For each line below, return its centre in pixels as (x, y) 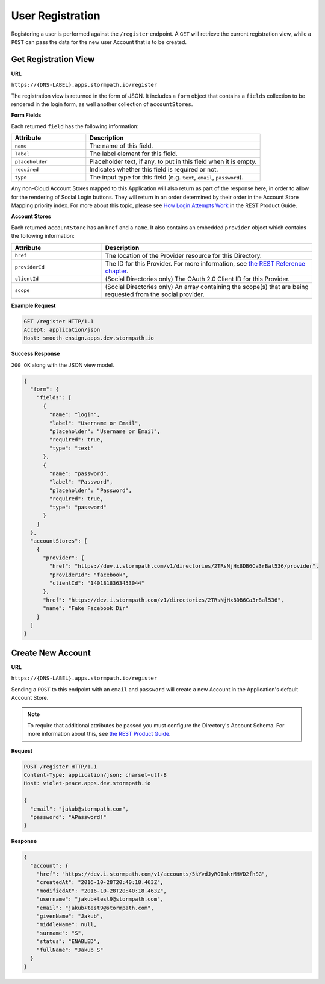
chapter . (117, 271)
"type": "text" (72, 448)
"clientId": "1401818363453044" (97, 583)
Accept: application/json (62, 329)
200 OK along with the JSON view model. (63, 365)
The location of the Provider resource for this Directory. (183, 255)
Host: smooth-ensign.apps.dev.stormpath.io (89, 338)
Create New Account (51, 652)
